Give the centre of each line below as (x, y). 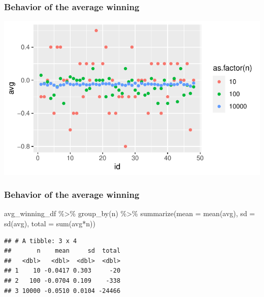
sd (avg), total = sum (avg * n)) (50, 224)
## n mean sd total (62, 251)
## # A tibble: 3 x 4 (41, 241)
